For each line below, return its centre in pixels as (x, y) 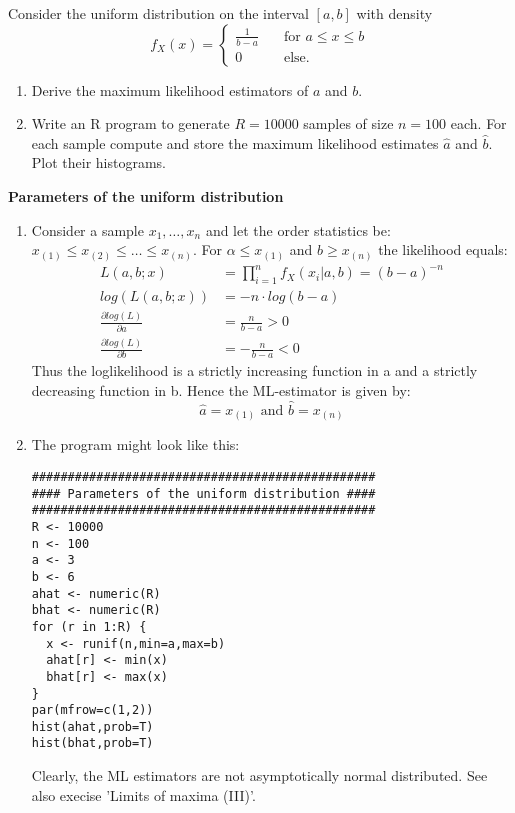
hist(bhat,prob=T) (92, 743)
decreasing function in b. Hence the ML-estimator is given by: (221, 390)
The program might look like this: (135, 444)
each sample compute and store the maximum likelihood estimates (235, 142)
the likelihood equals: (443, 249)
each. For (478, 123)
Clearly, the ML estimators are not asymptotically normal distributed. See (259, 775)
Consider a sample (87, 229)
